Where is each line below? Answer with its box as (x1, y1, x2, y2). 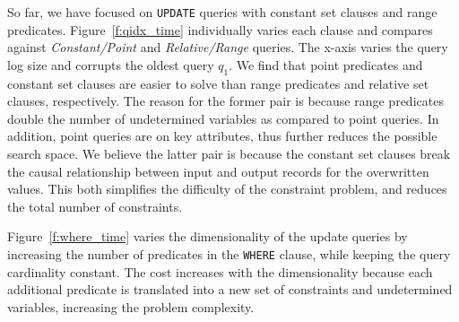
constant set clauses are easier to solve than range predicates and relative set (7, 74, 429, 92)
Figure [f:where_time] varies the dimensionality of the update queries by (7, 227, 408, 246)
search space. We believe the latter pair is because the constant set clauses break (7, 144, 451, 163)
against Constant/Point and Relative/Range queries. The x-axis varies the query (7, 38, 448, 57)
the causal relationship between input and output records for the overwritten (7, 161, 429, 180)
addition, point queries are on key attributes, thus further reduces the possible (7, 126, 437, 145)
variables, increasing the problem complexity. (7, 297, 255, 316)
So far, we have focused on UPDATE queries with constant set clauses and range (7, 3, 437, 21)
